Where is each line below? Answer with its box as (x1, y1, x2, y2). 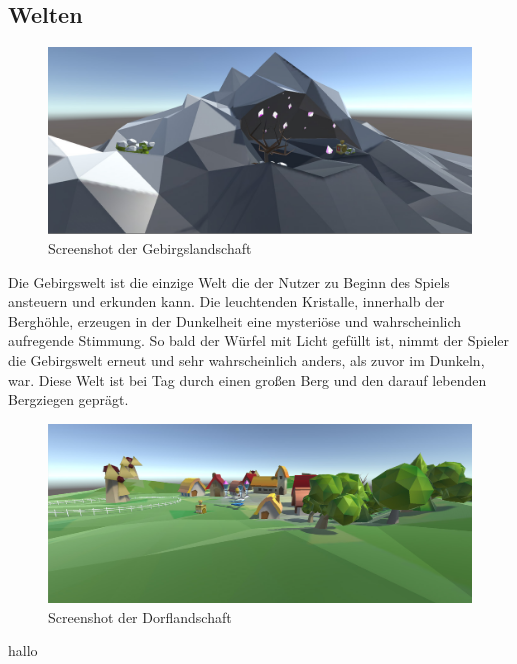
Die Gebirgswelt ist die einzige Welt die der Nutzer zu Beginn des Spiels (8, 271, 450, 292)
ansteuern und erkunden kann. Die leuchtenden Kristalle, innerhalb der (8, 291, 445, 312)
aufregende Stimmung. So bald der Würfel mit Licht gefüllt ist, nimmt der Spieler (8, 330, 510, 351)
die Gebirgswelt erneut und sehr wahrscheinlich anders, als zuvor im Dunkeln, (8, 349, 485, 370)
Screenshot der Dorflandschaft (48, 606, 232, 627)
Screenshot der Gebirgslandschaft (48, 237, 252, 258)
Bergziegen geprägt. (8, 389, 129, 410)
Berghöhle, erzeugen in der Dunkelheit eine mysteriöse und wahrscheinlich (8, 310, 462, 331)
